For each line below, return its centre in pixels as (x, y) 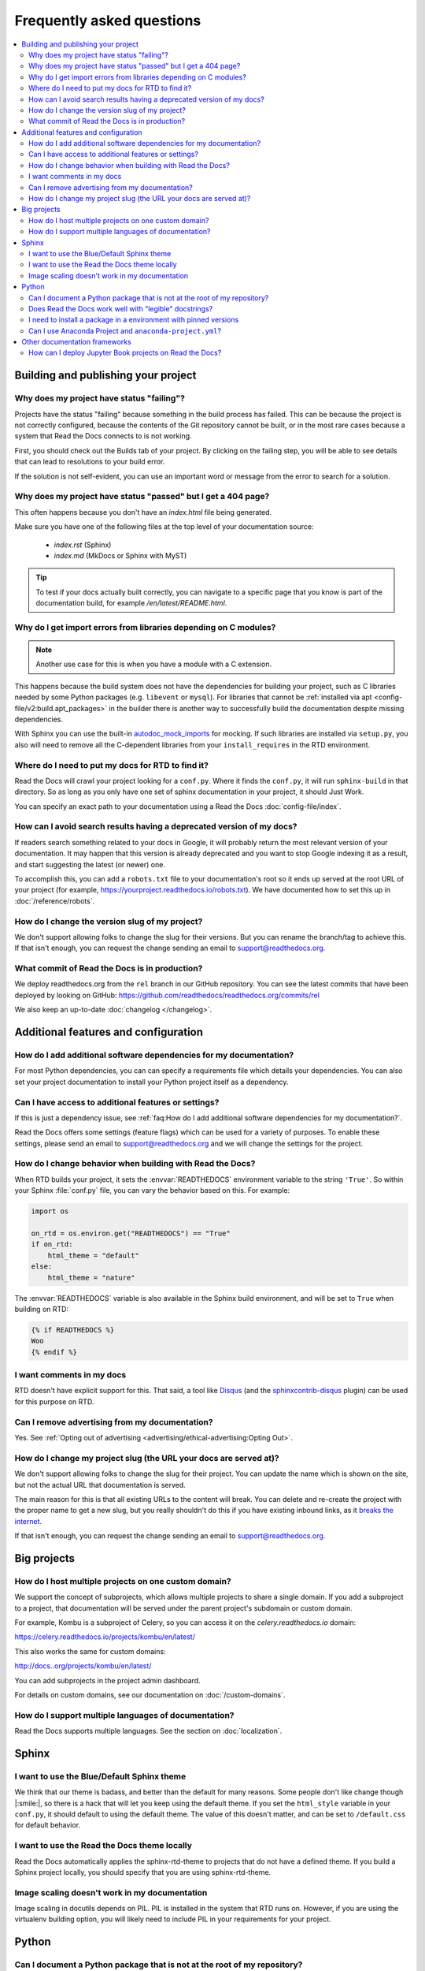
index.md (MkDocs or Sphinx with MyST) (120, 555)
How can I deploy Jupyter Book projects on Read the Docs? (125, 353)
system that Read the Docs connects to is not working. (103, 436)
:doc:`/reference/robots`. (55, 901)
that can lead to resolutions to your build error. (90, 462)
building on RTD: (42, 1309)
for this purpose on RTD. (54, 1401)
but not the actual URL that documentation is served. (100, 1485)
